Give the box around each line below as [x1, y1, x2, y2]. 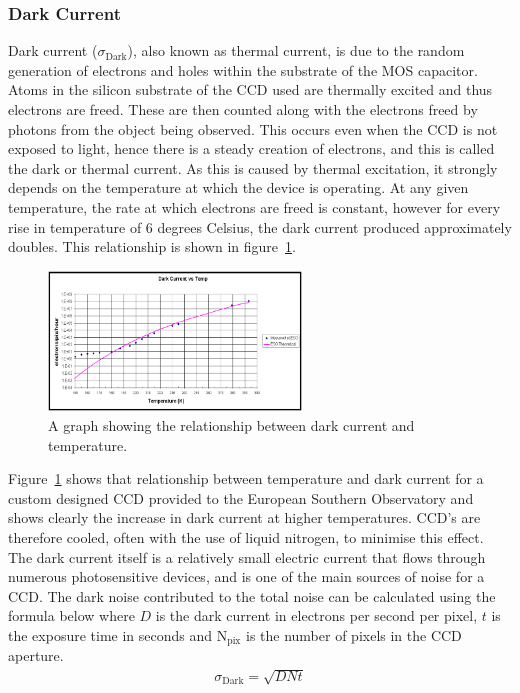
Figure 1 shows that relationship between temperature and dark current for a [8, 468, 484, 489]
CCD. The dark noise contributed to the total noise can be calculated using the [8, 585, 496, 606]
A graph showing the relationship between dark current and [48, 415, 415, 436]
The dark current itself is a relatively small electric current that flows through [8, 546, 486, 567]
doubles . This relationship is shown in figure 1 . [8, 236, 296, 257]
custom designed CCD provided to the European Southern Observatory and [8, 487, 474, 508]
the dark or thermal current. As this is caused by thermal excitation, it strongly [8, 157, 498, 178]
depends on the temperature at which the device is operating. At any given [8, 177, 469, 198]
